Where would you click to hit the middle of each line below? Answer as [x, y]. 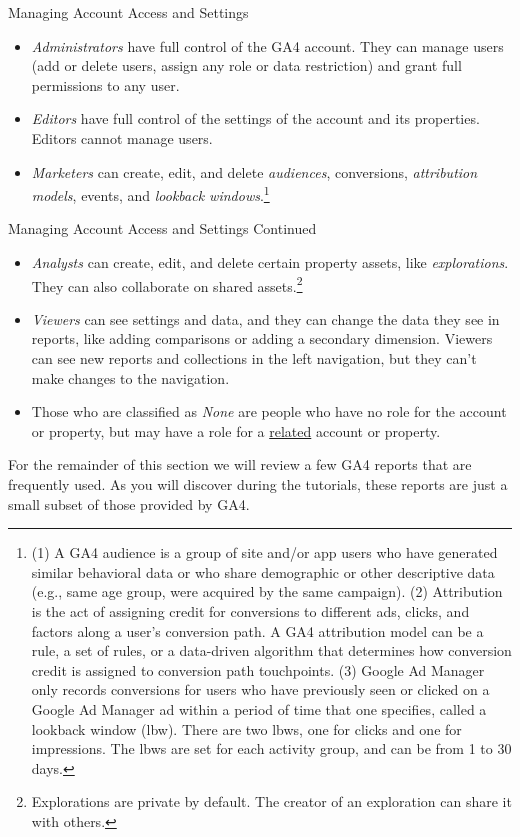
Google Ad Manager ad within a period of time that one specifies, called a [259, 708]
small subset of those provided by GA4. [129, 503]
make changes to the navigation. [130, 377]
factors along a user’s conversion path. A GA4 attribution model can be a [257, 630]
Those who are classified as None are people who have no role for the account [269, 411]
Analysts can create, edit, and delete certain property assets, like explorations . [270, 262]
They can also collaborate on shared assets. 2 [167, 284]
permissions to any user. [105, 84]
